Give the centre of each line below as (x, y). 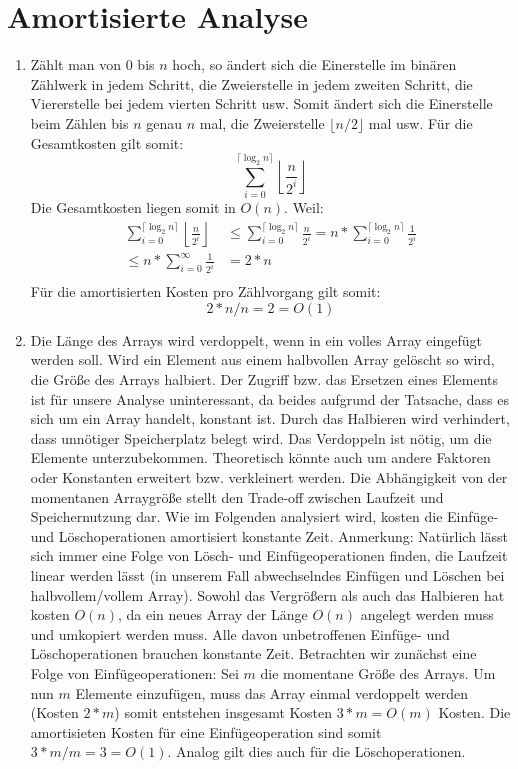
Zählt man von (76, 64)
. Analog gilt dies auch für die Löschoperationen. (316, 751)
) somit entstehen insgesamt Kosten (223, 712)
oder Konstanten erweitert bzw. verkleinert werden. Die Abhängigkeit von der (269, 477)
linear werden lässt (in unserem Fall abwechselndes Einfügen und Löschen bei (267, 574)
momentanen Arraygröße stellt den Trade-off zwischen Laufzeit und (237, 496)
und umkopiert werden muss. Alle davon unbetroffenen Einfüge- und (240, 633)
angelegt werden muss (427, 614)
